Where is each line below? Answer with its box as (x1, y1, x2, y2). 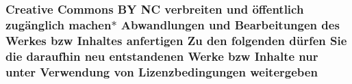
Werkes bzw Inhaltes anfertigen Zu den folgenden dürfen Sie (5, 31, 347, 48)
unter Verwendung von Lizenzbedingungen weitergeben (5, 63, 318, 80)
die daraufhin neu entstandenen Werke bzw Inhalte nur (5, 47, 318, 64)
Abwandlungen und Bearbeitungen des (121, 16, 340, 33)
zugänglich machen (5, 16, 112, 33)
